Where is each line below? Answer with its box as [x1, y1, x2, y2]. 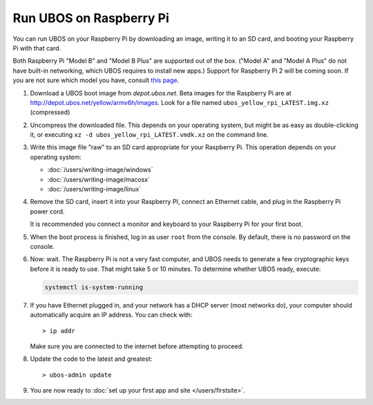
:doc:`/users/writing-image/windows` [47, 166, 153, 174]
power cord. [30, 207, 65, 216]
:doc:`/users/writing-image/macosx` [47, 175, 151, 183]
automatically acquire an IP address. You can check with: [30, 311, 193, 319]
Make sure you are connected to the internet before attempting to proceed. [30, 342, 245, 350]
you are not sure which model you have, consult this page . [12, 76, 180, 84]
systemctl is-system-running [44, 283, 144, 291]
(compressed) [30, 108, 70, 117]
